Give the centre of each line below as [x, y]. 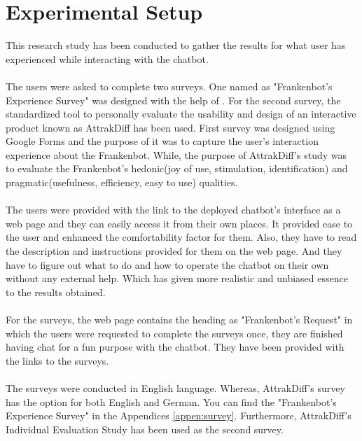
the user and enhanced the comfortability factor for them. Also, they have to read [181, 237]
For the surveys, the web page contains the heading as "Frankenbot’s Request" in [179, 319]
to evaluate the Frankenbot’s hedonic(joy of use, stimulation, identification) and [177, 168]
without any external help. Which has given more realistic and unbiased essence [177, 278]
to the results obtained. [56, 292]
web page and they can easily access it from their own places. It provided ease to [179, 223]
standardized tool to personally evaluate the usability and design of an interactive [181, 114]
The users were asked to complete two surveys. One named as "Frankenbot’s [169, 86]
